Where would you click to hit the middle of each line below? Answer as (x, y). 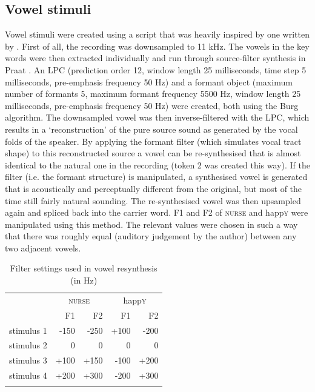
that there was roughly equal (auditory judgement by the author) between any (151, 236)
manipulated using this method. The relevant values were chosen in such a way (151, 224)
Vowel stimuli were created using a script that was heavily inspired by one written (157, 34)
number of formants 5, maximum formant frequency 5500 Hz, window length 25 (153, 94)
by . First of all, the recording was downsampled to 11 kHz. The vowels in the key (157, 46)
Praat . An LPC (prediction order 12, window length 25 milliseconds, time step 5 (156, 69)
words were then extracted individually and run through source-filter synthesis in (155, 58)
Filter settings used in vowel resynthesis (84, 268)
